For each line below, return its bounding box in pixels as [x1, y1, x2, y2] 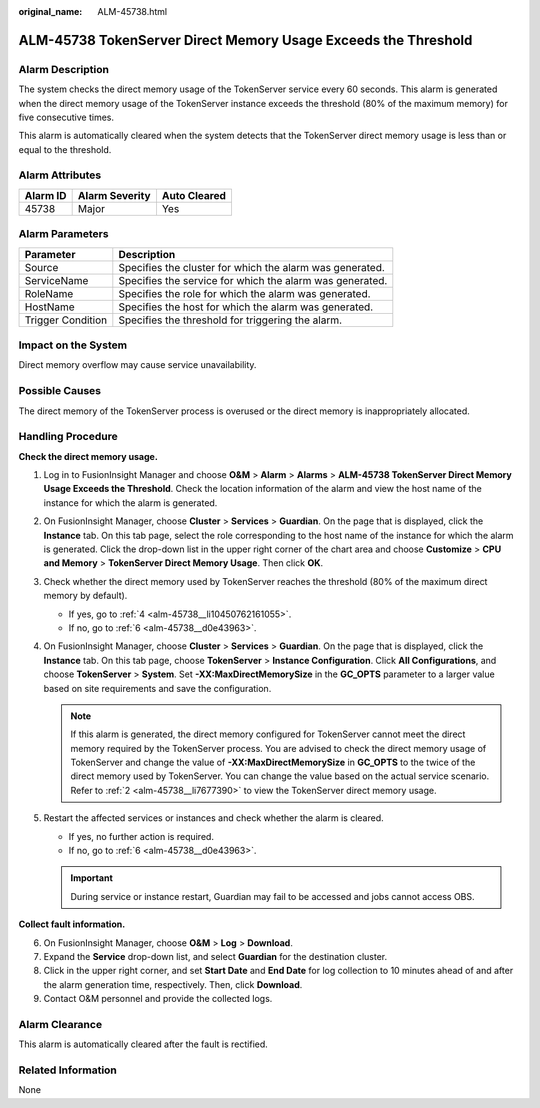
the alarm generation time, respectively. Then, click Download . [43, 978, 303, 990]
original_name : [18, 6, 83, 17]
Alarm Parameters [18, 227, 109, 241]
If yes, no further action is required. [68, 830, 215, 842]
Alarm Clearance [18, 1017, 103, 1031]
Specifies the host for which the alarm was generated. [118, 300, 374, 314]
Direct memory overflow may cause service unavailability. [18, 359, 257, 371]
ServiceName [24, 273, 89, 287]
